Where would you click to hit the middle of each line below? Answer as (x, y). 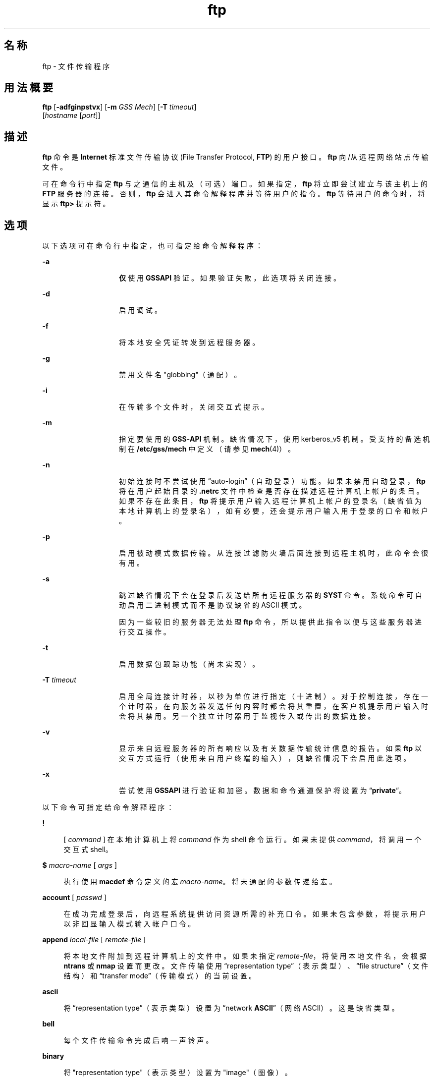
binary (53, 1056)
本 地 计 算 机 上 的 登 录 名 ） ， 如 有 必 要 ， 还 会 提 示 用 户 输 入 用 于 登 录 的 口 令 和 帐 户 (274, 511)
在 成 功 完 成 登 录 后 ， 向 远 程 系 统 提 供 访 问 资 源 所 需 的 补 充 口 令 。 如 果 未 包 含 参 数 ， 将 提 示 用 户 (245, 914)
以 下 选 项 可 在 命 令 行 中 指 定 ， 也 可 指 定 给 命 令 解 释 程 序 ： (152, 246)
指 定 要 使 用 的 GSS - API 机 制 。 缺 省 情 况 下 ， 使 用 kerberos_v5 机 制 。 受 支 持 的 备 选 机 (274, 439)
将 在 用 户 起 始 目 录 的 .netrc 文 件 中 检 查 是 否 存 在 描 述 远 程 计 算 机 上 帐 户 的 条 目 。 (271, 491)
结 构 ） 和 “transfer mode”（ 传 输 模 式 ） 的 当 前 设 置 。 (160, 976)
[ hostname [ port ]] (71, 115)
